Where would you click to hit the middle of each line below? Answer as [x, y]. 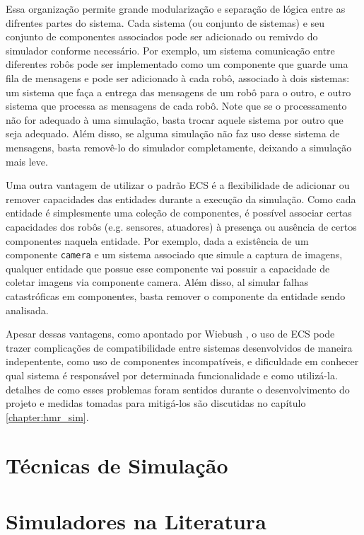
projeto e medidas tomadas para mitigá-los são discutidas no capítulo [156, 403]
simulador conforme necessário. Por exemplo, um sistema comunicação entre [170, 50]
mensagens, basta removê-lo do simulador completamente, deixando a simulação [179, 147]
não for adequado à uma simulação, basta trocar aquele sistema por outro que [175, 119]
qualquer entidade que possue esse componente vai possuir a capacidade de [168, 268]
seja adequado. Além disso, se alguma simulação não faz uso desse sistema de [173, 133]
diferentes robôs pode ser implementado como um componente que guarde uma [177, 64]
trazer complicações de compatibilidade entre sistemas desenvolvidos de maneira [179, 347]
